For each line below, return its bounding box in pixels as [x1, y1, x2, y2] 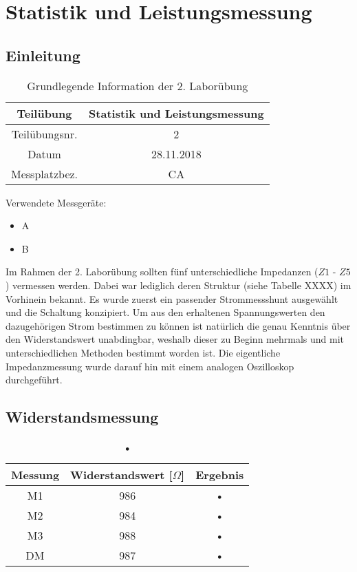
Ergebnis [195, 466, 244, 483]
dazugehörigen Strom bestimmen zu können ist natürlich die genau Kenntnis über [6, 318, 351, 332]
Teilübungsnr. [11, 125, 78, 142]
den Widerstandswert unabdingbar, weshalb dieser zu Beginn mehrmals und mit [6, 332, 344, 346]
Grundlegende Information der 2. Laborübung [27, 77, 248, 94]
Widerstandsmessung [6, 406, 159, 427]
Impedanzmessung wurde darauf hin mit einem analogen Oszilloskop [6, 359, 294, 373]
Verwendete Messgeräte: [6, 195, 107, 209]
